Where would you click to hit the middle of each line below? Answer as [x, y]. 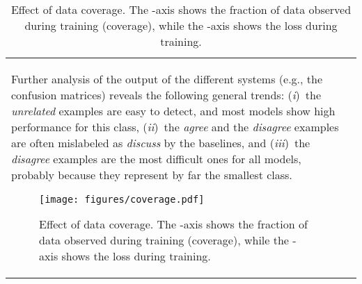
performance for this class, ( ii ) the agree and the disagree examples [175, 127]
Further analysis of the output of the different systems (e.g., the [167, 79]
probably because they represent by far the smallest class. [152, 175]
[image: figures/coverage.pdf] [122, 199]
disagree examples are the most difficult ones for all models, [156, 159]
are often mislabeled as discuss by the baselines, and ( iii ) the [161, 143]
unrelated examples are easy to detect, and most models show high [173, 111]
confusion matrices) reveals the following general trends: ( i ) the [166, 95]
